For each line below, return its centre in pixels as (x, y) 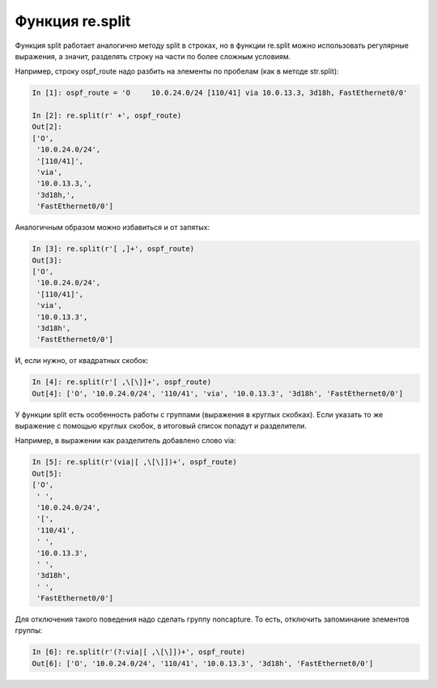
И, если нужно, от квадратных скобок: (82, 361)
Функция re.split (73, 21)
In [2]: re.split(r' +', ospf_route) (107, 116)
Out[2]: (47, 127)
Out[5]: (47, 473)
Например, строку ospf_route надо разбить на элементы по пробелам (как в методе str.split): (177, 71)
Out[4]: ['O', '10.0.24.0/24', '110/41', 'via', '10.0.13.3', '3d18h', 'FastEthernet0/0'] (218, 393)
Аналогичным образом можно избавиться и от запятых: (112, 228)
